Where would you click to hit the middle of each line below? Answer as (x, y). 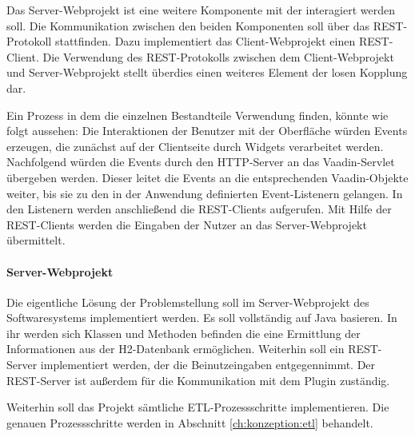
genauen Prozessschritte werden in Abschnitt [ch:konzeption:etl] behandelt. (190, 422)
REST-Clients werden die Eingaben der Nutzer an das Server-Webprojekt (187, 224)
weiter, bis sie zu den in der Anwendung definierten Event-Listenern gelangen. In (205, 193)
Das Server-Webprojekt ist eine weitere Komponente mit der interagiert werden (201, 10)
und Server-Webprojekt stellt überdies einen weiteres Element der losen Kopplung (207, 72)
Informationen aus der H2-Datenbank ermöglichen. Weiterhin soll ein (176, 349)
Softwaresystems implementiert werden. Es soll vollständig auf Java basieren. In (202, 318)
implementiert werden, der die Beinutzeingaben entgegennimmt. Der (208, 365)
